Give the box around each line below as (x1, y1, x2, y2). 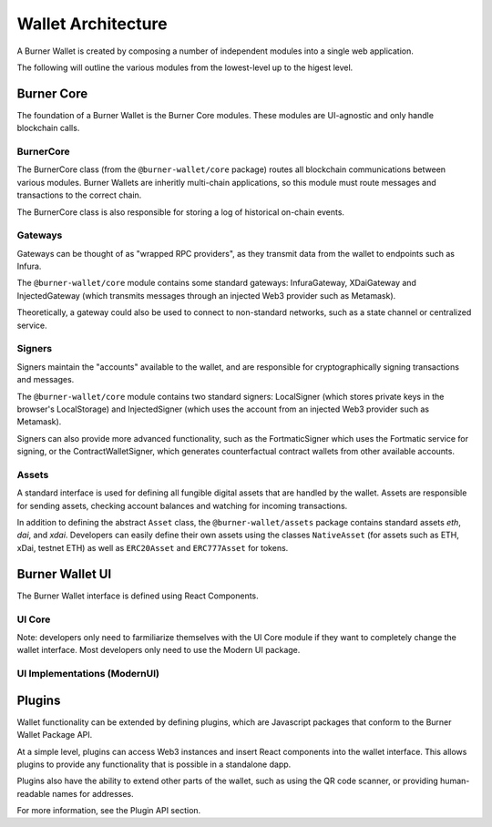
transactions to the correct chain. (16, 189, 142, 200)
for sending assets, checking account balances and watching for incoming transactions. (16, 500, 348, 511)
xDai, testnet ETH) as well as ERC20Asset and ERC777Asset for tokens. (16, 542, 289, 553)
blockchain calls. (16, 123, 80, 134)
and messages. (16, 374, 75, 385)
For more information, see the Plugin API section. (16, 805, 201, 816)
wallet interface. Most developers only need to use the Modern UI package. (16, 645, 301, 656)
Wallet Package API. (16, 730, 93, 740)
